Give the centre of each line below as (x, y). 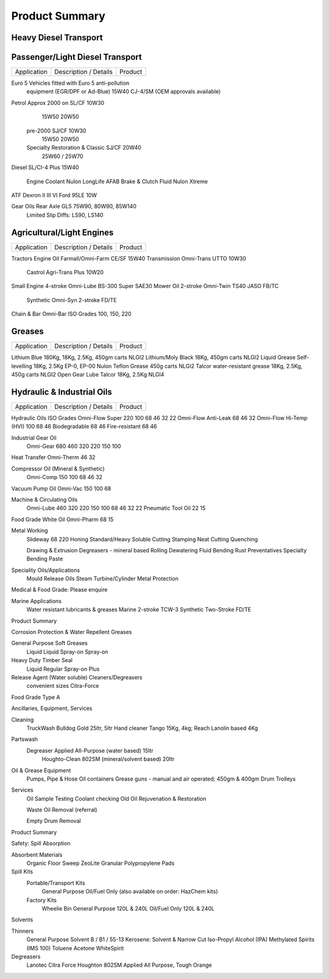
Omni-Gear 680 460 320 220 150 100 (74, 446)
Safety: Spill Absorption (41, 844)
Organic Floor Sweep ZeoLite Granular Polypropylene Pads (101, 863)
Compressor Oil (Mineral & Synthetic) (58, 468)
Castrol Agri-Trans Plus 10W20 (65, 272)
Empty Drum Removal (54, 821)
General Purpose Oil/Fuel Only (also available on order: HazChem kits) (130, 892)
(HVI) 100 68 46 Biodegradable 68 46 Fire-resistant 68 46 (84, 427)
